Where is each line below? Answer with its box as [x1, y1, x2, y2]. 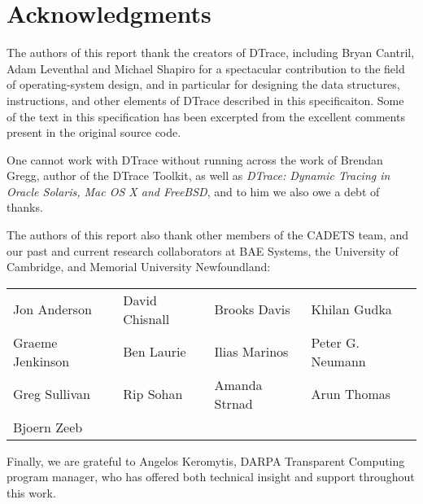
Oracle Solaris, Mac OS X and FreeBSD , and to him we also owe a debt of [7, 182, 380, 199]
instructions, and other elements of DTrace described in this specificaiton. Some [7, 91, 404, 108]
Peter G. [311, 332, 360, 352]
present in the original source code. [7, 124, 181, 141]
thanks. [7, 199, 43, 216]
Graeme [13, 332, 58, 352]
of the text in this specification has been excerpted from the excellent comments [7, 107, 405, 125]
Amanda [214, 375, 263, 394]
